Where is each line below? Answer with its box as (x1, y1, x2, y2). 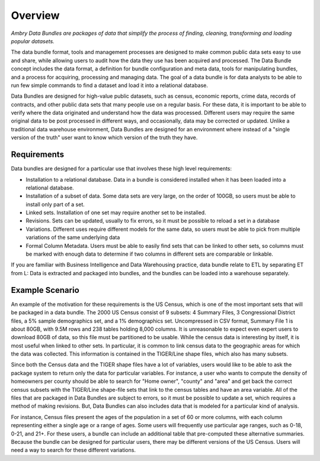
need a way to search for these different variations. (11, 447, 136, 454)
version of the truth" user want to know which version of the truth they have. (11, 134, 198, 141)
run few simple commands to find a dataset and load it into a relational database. (11, 82, 209, 89)
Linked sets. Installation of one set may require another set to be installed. (25, 209, 207, 216)
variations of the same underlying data (25, 234, 120, 241)
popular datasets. (11, 37, 55, 44)
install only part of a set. (25, 201, 85, 208)
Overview (11, 9, 60, 22)
